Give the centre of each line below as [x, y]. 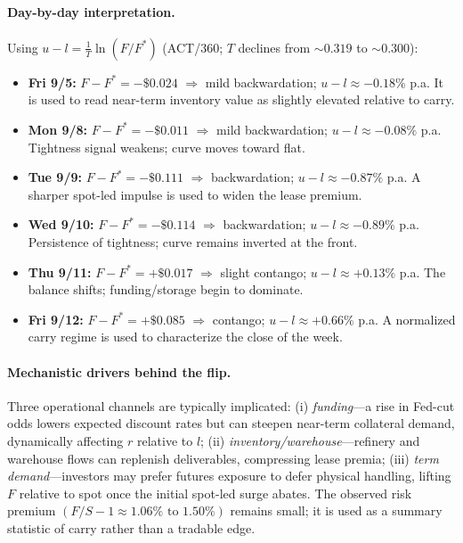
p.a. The [422, 271]
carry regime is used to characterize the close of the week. [185, 337]
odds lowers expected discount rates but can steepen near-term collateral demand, [231, 423]
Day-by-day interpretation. [91, 11]
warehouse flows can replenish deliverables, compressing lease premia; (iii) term [223, 458]
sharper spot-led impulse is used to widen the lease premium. [195, 194]
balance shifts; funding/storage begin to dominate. [166, 289]
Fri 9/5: [52, 82]
